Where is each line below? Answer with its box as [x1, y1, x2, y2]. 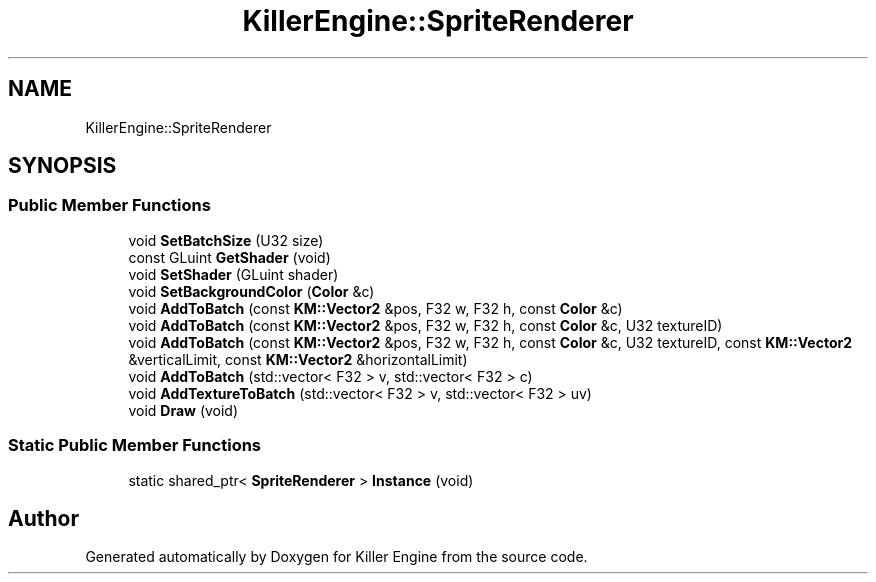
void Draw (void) [128, 401, 239, 419]
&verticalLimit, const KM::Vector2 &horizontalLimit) [128, 350, 468, 368]
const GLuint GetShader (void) [128, 248, 331, 266]
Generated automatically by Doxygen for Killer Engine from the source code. [85, 548, 588, 566]
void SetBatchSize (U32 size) [128, 231, 324, 249]
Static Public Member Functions [8, 435, 262, 456]
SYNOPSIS [8, 153, 117, 179]
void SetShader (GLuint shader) [128, 265, 339, 283]
